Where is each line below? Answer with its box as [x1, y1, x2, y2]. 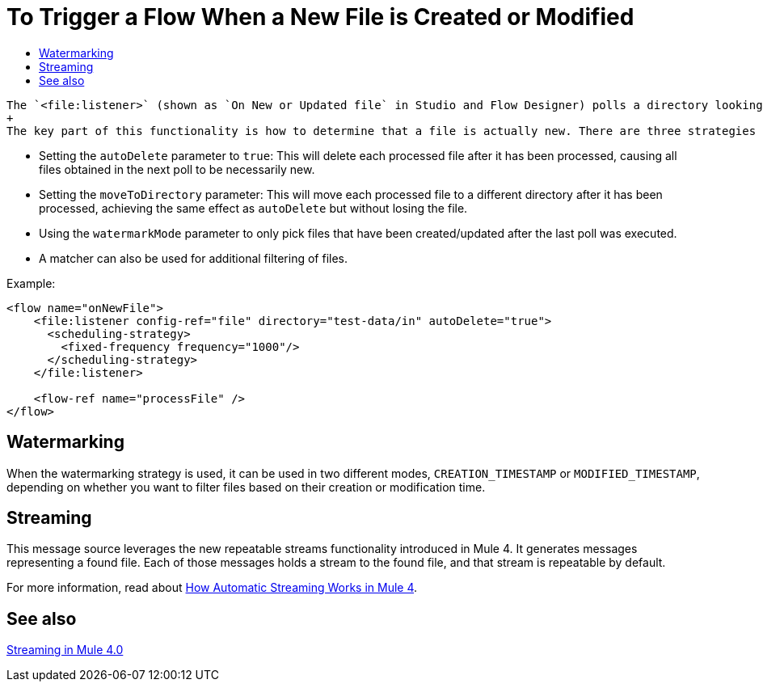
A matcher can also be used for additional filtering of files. [39, 251, 348, 265]
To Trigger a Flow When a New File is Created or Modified [6, 3, 634, 31]
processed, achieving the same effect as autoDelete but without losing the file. [39, 200, 468, 215]
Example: [6, 276, 56, 290]
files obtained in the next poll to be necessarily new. [39, 162, 315, 176]
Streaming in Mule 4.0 [6, 643, 124, 657]
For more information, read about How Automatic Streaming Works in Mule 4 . [6, 580, 418, 595]
